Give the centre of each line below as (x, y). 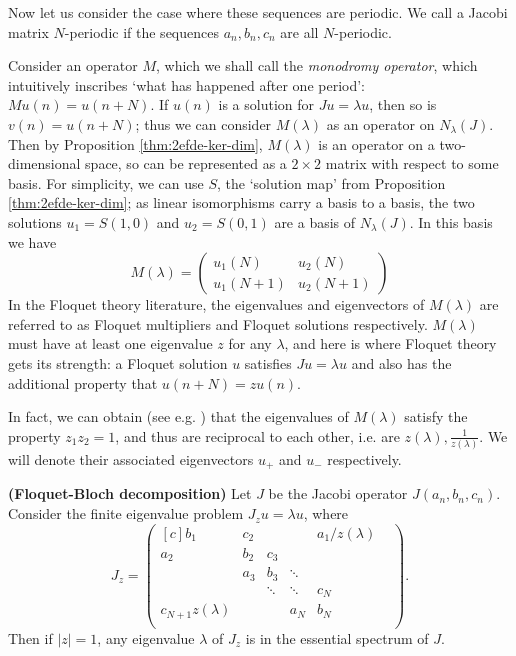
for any (250, 343)
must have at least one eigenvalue (110, 343)
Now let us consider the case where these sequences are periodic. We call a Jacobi (258, 12)
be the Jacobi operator (338, 493)
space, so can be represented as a (186, 163)
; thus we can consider (203, 123)
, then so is (403, 104)
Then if (30, 637)
